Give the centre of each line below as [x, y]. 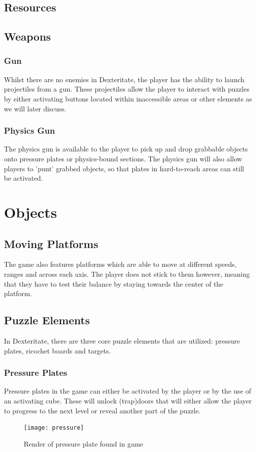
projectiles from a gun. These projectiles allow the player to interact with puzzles [127, 89]
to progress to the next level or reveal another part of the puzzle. [102, 410]
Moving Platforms [51, 243]
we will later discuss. [35, 108]
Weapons [27, 36]
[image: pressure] [54, 428]
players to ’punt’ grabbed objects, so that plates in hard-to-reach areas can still [124, 168]
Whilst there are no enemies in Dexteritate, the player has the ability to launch [124, 79]
